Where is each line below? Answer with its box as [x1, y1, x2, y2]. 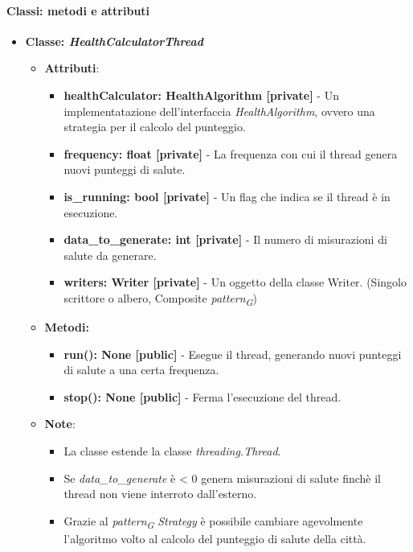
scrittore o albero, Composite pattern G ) [63, 289, 258, 308]
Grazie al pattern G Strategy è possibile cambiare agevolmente [63, 512, 363, 531]
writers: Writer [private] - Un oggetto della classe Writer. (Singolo [63, 274, 407, 290]
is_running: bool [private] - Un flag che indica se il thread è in [63, 187, 391, 204]
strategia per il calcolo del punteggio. [63, 118, 246, 135]
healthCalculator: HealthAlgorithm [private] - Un [63, 86, 339, 103]
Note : [44, 415, 76, 432]
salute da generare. [63, 246, 157, 263]
